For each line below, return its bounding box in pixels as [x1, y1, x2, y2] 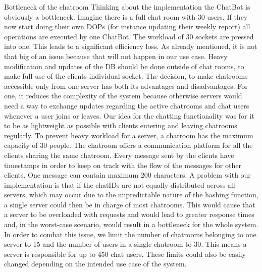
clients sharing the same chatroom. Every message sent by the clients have [4, 149, 234, 160]
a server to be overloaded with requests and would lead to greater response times [4, 209, 254, 220]
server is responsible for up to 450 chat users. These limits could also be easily [4, 248, 246, 259]
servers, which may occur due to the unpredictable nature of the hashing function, [4, 189, 258, 200]
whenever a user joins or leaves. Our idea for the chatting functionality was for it [4, 110, 254, 121]
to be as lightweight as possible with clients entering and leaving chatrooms [4, 120, 237, 131]
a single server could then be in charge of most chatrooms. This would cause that [4, 199, 255, 209]
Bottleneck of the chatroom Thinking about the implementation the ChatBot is [4, 2, 250, 12]
